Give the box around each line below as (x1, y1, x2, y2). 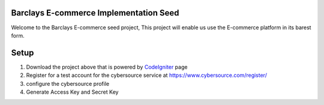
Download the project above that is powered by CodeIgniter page (26, 63, 188, 70)
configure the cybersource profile (26, 80, 110, 87)
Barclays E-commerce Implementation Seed (11, 8, 179, 18)
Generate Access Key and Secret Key (26, 88, 119, 95)
